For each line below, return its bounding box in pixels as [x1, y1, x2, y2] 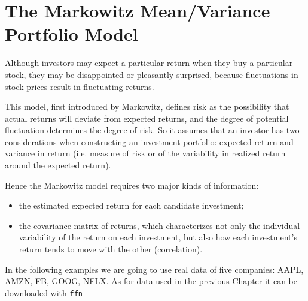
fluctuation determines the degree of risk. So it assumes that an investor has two [5, 124, 300, 136]
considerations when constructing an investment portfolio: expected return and [5, 135, 294, 148]
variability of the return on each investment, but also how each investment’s [19, 231, 297, 243]
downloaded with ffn [5, 286, 83, 299]
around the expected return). [5, 159, 111, 171]
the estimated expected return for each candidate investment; [19, 199, 244, 212]
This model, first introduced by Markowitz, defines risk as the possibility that [5, 100, 289, 113]
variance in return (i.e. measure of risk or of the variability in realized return [5, 147, 286, 159]
